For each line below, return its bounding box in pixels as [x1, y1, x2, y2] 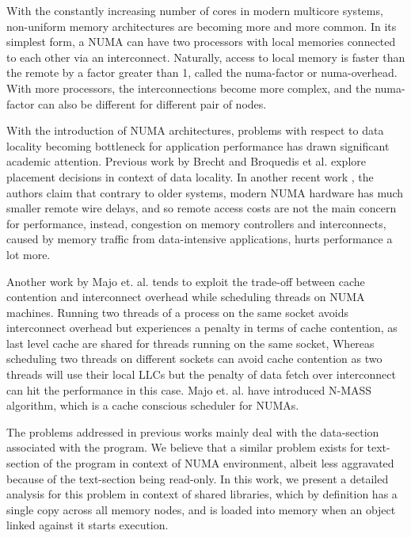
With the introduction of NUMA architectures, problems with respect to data [6, 122, 384, 139]
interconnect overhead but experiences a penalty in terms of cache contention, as [6, 319, 398, 336]
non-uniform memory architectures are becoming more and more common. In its [6, 17, 397, 34]
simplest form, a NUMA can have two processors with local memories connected [6, 33, 396, 50]
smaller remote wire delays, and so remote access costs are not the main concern [6, 200, 397, 216]
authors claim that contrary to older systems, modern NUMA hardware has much [6, 184, 404, 200]
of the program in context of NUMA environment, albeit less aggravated [43, 455, 394, 471]
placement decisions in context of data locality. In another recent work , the [6, 168, 374, 185]
